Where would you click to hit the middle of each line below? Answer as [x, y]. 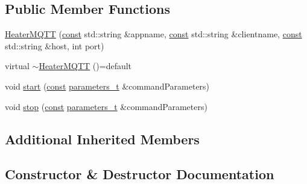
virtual [17, 66]
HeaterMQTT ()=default [85, 66]
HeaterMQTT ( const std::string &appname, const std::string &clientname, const [153, 34]
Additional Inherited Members [102, 139]
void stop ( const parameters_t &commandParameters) [106, 106]
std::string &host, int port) [55, 45]
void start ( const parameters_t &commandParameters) [107, 86]
